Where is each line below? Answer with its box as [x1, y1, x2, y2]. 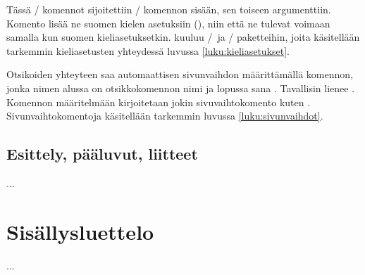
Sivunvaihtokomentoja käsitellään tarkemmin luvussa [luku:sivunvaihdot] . [6, 108, 323, 123]
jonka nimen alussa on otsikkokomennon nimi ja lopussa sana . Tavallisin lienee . [6, 80, 355, 95]
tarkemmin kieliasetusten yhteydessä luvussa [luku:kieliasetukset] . [6, 43, 290, 58]
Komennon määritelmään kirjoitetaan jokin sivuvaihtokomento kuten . [6, 94, 311, 109]
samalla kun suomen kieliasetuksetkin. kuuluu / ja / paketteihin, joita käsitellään [6, 30, 360, 44]
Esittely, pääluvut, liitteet [6, 143, 198, 165]
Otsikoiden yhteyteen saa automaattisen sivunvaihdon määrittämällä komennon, [6, 67, 353, 82]
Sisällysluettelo [6, 217, 154, 245]
